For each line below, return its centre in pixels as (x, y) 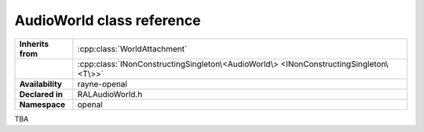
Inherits (34, 44)
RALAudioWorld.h (110, 94)
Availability (41, 84)
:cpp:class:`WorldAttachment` (132, 48)
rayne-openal (102, 84)
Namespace (42, 104)
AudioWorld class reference (108, 20)
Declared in (41, 94)
